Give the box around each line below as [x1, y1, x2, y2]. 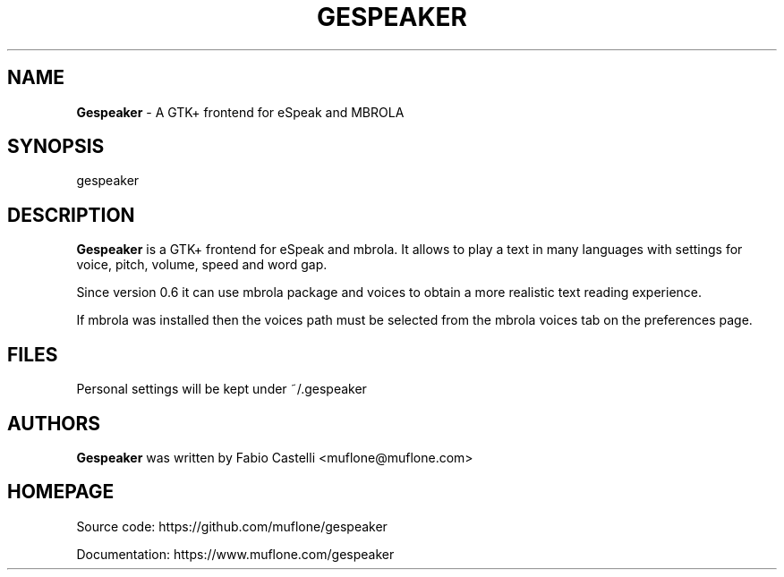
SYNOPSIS [7, 135, 105, 158]
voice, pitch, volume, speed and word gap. [76, 257, 328, 273]
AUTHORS [7, 412, 101, 435]
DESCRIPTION [7, 203, 135, 226]
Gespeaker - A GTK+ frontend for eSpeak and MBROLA [76, 104, 405, 120]
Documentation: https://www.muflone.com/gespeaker [76, 546, 395, 562]
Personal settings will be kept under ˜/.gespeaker [76, 381, 367, 397]
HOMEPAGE [7, 480, 115, 504]
